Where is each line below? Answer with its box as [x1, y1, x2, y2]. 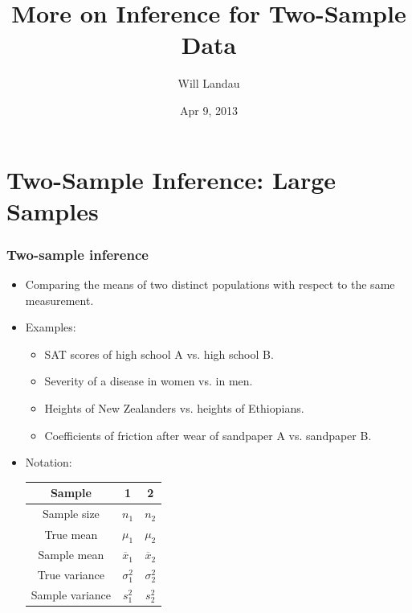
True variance [37, 566, 105, 582]
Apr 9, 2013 [180, 101, 238, 118]
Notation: [25, 454, 72, 471]
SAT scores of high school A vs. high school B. [44, 345, 274, 362]
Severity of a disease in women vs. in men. [44, 372, 253, 389]
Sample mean [38, 546, 104, 563]
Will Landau [177, 75, 240, 92]
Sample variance [31, 586, 112, 603]
